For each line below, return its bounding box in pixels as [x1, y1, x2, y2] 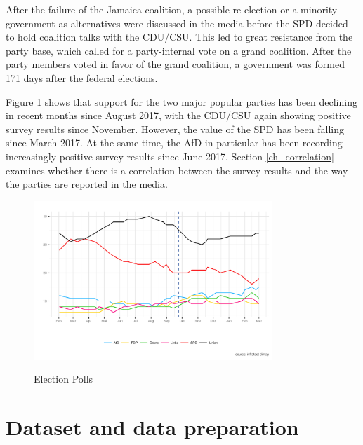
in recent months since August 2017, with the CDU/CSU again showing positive [6, 108, 351, 123]
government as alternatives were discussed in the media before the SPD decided [6, 15, 348, 30]
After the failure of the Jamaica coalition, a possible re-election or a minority [6, 2, 338, 16]
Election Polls [34, 371, 93, 386]
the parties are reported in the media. [6, 177, 168, 191]
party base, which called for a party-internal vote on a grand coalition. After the [6, 43, 352, 57]
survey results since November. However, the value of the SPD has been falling [6, 121, 344, 136]
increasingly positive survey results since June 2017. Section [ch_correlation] [6, 149, 334, 163]
